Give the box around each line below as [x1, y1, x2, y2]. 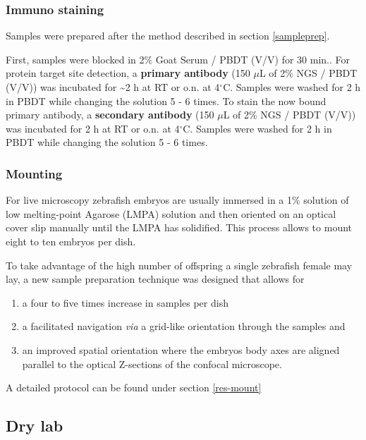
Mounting [6, 164, 63, 182]
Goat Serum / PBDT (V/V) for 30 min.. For [155, 51, 350, 66]
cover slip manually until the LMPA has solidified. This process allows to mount [6, 220, 353, 235]
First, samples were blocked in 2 [6, 51, 145, 66]
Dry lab [6, 415, 63, 436]
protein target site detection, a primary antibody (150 [6, 66, 250, 80]
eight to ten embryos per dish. [6, 233, 136, 248]
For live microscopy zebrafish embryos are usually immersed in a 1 [6, 192, 292, 207]
